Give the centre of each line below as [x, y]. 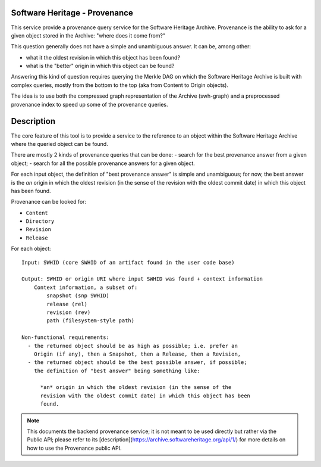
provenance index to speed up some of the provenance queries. [90, 104]
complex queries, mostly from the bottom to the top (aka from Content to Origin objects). [120, 85]
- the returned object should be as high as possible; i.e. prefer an [133, 346]
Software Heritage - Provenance [72, 13]
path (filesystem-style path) [91, 321]
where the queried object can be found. [59, 144]
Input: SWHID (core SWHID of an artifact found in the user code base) [128, 262]
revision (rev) [69, 312]
